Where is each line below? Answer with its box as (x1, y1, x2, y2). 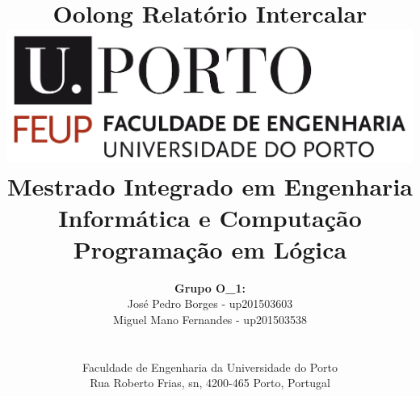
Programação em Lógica (73, 232, 347, 265)
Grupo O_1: (174, 279, 246, 296)
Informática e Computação (58, 200, 362, 234)
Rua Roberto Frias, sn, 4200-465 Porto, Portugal (90, 374, 330, 391)
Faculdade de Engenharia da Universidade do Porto (82, 358, 338, 375)
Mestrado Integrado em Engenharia (7, 169, 413, 202)
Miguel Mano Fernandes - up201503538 (113, 311, 307, 328)
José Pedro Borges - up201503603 (127, 295, 293, 312)
